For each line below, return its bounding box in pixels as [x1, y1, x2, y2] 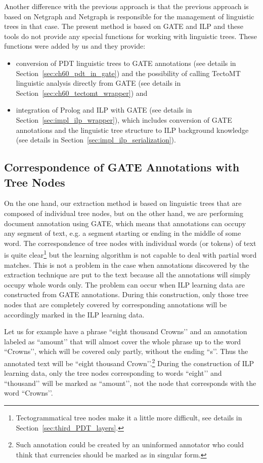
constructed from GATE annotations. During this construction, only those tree [4, 289, 248, 300]
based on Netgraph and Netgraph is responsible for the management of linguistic [4, 11, 254, 21]
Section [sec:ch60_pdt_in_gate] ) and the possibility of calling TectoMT [16, 67, 241, 78]
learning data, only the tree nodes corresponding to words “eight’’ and [4, 368, 222, 378]
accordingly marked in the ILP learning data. [4, 309, 145, 319]
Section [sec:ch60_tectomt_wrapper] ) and [16, 87, 148, 98]
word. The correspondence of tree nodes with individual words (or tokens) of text [4, 237, 256, 248]
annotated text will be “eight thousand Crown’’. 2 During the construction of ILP [4, 356, 254, 368]
